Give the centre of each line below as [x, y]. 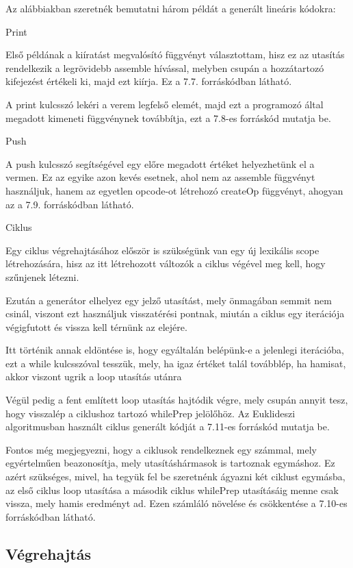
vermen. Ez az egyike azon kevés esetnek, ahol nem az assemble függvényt [160, 177]
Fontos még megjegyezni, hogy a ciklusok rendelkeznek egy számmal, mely [161, 449]
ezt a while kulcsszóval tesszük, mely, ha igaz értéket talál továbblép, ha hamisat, [176, 363]
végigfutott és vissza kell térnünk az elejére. [96, 326]
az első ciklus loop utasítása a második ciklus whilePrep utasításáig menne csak [172, 490]
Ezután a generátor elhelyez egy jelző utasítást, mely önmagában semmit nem [169, 300]
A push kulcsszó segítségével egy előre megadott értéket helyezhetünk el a [160, 163]
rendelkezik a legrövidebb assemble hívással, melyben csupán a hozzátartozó [165, 67]
